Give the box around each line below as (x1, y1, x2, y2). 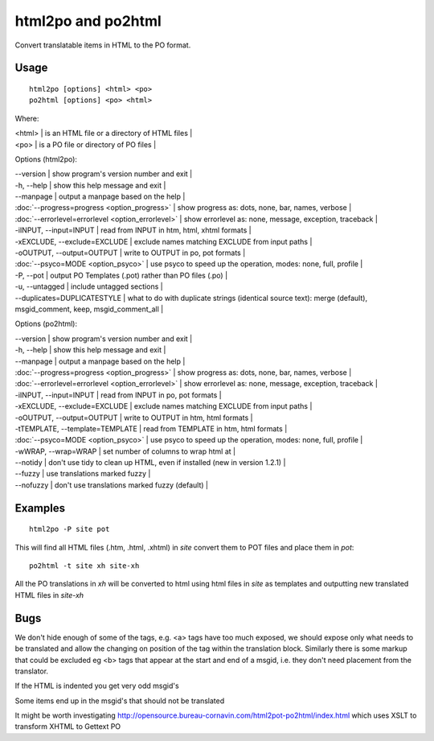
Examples (14, 501, 66, 515)
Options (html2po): (14, 154, 78, 164)
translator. (14, 666, 48, 676)
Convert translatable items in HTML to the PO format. (14, 40, 191, 50)
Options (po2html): (14, 319, 78, 329)
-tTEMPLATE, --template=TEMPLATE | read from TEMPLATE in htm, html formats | (14, 423, 288, 434)
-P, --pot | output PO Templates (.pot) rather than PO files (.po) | (14, 270, 228, 280)
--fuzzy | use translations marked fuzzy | (14, 469, 151, 479)
